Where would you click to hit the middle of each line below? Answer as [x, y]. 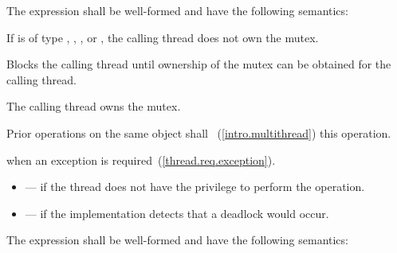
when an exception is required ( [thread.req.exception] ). [141, 160]
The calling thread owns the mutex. [94, 106]
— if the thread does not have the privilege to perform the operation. [195, 187]
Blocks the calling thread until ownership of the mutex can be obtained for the [199, 64]
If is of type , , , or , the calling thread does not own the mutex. [163, 37]
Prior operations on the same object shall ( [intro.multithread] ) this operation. [199, 132]
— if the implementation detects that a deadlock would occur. [177, 213]
